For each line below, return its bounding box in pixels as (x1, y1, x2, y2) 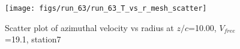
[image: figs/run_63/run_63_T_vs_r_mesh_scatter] (5, 4, 207, 13)
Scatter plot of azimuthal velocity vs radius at (5, 21, 174, 33)
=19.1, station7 (5, 33, 61, 45)
